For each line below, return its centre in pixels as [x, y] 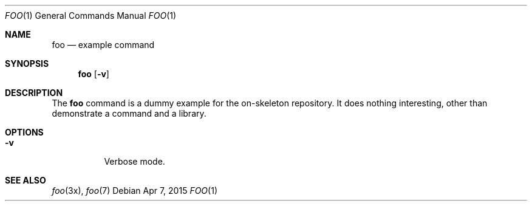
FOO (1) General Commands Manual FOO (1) [91, 15]
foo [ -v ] [94, 74]
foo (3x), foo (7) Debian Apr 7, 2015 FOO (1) [135, 191]
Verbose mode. [135, 161]
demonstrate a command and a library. [129, 113]
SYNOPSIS [27, 64]
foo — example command [103, 45]
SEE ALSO [26, 180]
